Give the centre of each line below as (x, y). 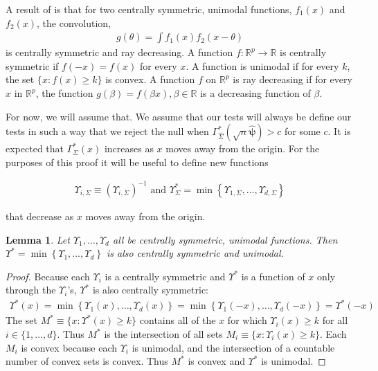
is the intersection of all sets (163, 334)
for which (247, 320)
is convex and (216, 361)
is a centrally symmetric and (165, 276)
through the (31, 290)
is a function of (273, 276)
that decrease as (40, 216)
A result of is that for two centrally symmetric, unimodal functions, (149, 9)
